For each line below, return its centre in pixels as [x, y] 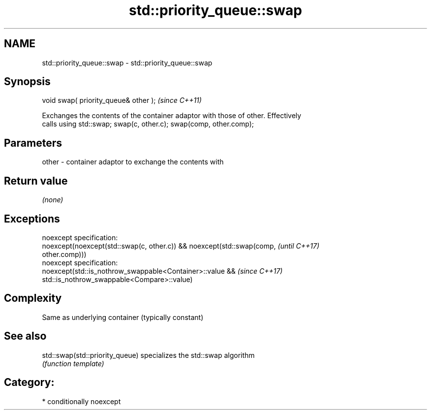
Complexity [33, 298]
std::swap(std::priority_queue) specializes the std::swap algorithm [148, 355]
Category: [29, 382]
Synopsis [27, 82]
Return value [36, 181]
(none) [53, 200]
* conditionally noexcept [81, 401]
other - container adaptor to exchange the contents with [133, 162]
